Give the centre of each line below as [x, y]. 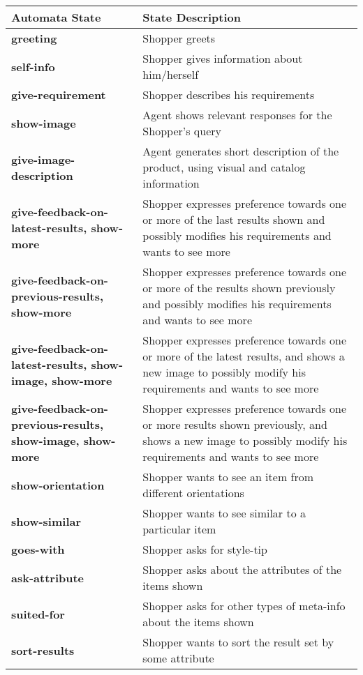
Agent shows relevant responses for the [237, 115]
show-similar [46, 521]
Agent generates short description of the [241, 151]
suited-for [38, 614]
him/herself [171, 74]
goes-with [38, 549]
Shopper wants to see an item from [228, 477]
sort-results [43, 650]
